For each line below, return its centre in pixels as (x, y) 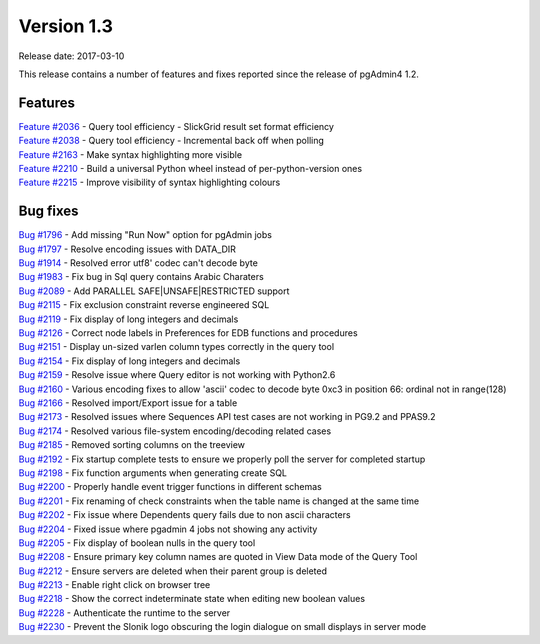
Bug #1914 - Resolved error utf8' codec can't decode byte (138, 263)
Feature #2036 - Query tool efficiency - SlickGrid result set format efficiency (176, 126)
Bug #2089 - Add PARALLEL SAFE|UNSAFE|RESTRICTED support (154, 291)
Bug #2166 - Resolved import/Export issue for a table (128, 403)
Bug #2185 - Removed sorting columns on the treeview (131, 445)
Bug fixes (48, 211)
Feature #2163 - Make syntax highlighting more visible (130, 154)
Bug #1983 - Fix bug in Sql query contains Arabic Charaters (141, 277)
